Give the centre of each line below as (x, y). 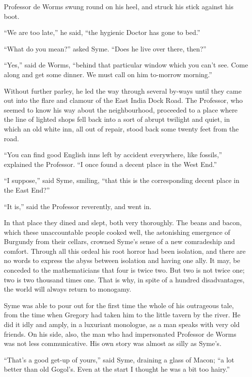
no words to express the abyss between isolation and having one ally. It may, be (122, 260)
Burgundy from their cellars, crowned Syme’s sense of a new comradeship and (119, 241)
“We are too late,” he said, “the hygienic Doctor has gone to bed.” (102, 32)
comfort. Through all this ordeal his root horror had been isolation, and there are (125, 251)
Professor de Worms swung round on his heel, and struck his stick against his (119, 6)
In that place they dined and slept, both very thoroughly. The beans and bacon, (123, 222)
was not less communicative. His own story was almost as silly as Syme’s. (113, 343)
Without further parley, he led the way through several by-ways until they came (123, 90)
